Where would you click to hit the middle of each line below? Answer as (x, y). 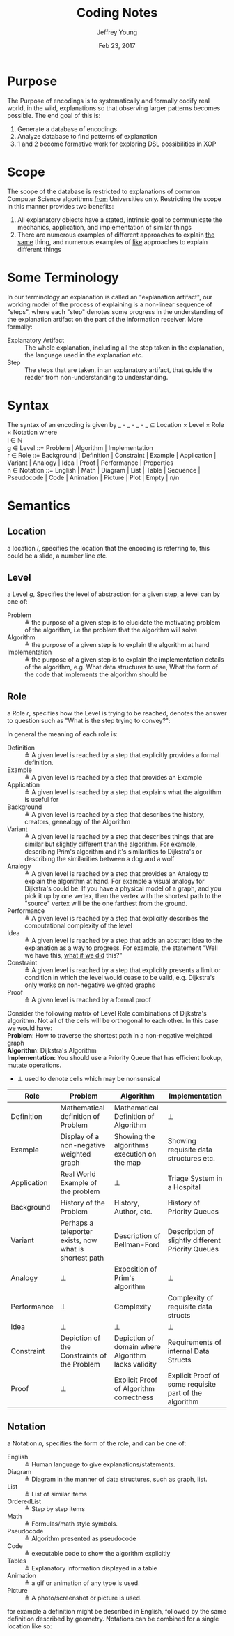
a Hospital (184, 1187)
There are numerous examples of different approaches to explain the (116, 235)
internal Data (188, 1351)
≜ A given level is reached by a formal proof (88, 1000)
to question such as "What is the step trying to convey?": (89, 721)
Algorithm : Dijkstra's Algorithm (52, 1050)
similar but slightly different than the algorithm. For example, (111, 844)
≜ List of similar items (56, 1494)
